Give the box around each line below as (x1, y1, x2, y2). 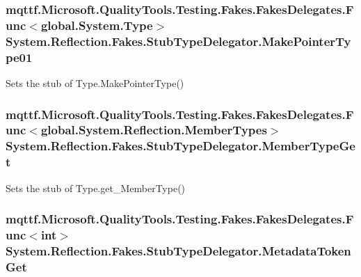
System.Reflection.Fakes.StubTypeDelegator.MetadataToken (6, 242, 351, 259)
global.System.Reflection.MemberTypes (40, 121, 267, 138)
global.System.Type (40, 16, 153, 33)
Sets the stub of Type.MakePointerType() (6, 75, 184, 90)
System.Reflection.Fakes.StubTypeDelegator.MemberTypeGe (6, 137, 355, 155)
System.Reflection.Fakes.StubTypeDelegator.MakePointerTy (6, 32, 351, 49)
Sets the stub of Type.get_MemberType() (6, 180, 186, 195)
